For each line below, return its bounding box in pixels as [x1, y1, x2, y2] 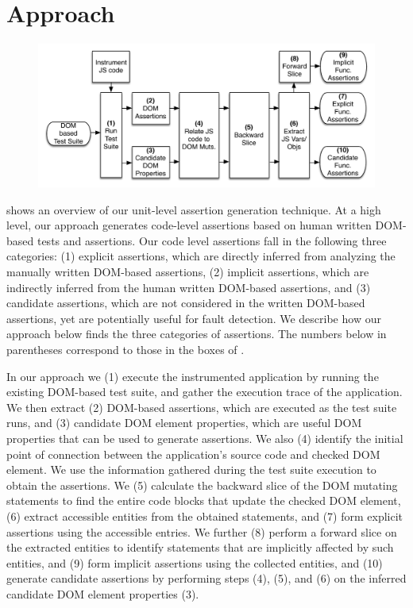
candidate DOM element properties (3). [6, 585, 199, 602]
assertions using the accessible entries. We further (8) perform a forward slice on [6, 523, 397, 540]
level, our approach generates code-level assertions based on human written [6, 217, 372, 233]
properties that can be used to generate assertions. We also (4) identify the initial [6, 429, 403, 446]
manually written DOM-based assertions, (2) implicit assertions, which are [6, 264, 369, 280]
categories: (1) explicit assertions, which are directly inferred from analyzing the [6, 248, 396, 264]
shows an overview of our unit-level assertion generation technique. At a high [6, 201, 381, 217]
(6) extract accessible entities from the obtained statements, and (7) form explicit [6, 507, 403, 524]
